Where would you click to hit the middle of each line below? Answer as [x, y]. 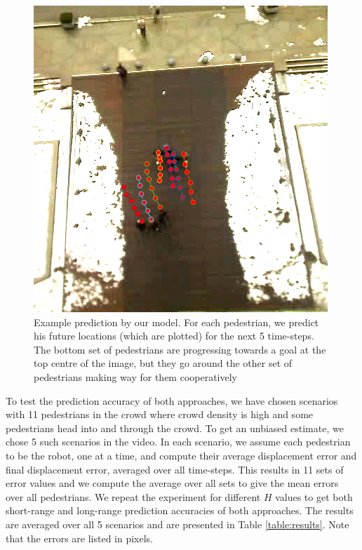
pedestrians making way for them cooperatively [135, 376]
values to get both [314, 496]
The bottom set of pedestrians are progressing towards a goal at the [180, 349]
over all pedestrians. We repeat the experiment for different [133, 496]
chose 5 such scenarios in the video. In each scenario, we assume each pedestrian [178, 442]
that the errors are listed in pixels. [79, 538]
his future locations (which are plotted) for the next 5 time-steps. [174, 336]
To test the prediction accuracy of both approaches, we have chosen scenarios [172, 400]
